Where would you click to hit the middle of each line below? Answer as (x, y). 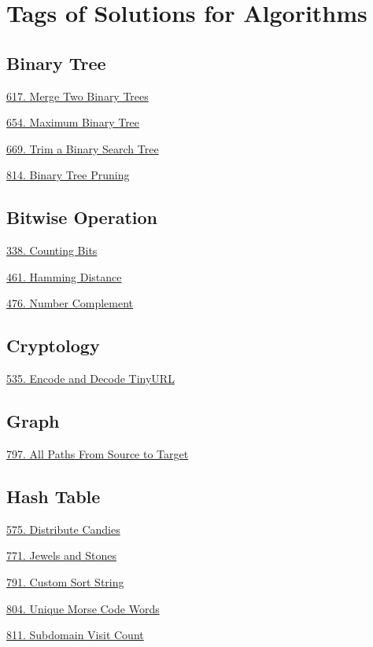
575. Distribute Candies (63, 529)
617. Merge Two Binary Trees (78, 96)
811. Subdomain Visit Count (75, 635)
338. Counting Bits (52, 250)
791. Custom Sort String (65, 581)
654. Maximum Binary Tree (73, 122)
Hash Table (54, 496)
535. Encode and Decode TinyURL (90, 379)
